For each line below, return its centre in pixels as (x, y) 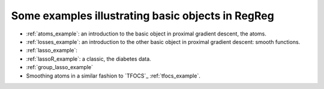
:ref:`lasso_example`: (52, 51)
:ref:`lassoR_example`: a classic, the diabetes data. (88, 59)
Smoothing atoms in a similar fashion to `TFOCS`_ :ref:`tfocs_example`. (113, 76)
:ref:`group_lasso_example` (59, 67)
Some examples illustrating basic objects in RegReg (142, 16)
